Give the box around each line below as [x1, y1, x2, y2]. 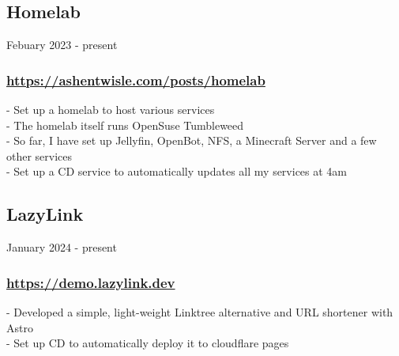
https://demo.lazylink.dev [6, 272, 175, 292]
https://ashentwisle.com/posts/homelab [6, 70, 265, 89]
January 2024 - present [6, 239, 117, 256]
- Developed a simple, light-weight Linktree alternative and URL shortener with [6, 304, 393, 320]
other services [6, 147, 73, 164]
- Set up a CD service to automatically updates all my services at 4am [6, 163, 348, 180]
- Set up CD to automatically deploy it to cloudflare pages [6, 335, 289, 351]
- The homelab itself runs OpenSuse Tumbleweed [6, 116, 244, 133]
